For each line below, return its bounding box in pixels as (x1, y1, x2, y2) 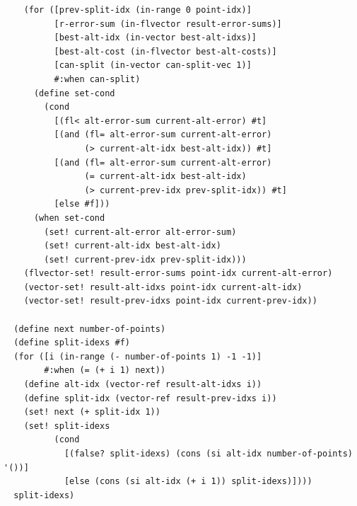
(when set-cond (33, 212, 105, 223)
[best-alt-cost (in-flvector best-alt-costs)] (54, 46, 277, 57)
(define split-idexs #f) (13, 338, 130, 348)
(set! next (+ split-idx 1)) (23, 407, 160, 418)
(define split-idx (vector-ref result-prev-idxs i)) (23, 393, 277, 403)
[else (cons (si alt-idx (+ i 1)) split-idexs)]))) (64, 476, 312, 487)
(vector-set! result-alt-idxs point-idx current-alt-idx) (23, 282, 303, 292)
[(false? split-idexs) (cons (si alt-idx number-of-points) (64, 449, 353, 459)
